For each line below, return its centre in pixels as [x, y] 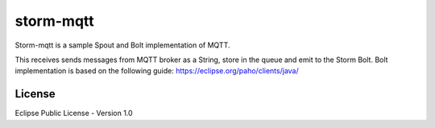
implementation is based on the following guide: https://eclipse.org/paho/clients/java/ [157, 71]
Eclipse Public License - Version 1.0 [74, 114]
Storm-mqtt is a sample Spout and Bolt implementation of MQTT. [122, 45]
